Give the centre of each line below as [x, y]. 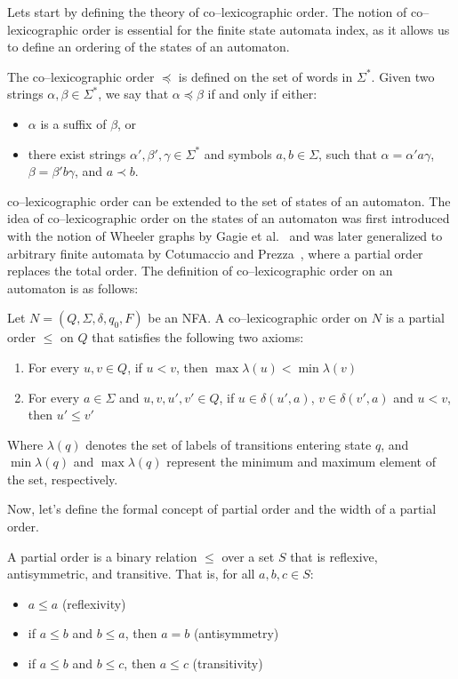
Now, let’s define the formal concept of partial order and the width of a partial [222, 509]
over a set [248, 556]
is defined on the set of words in [265, 76]
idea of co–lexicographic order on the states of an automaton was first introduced [229, 218]
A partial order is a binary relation [102, 556]
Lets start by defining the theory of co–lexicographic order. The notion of [207, 12]
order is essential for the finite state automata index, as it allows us [266, 29]
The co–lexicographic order [81, 76]
